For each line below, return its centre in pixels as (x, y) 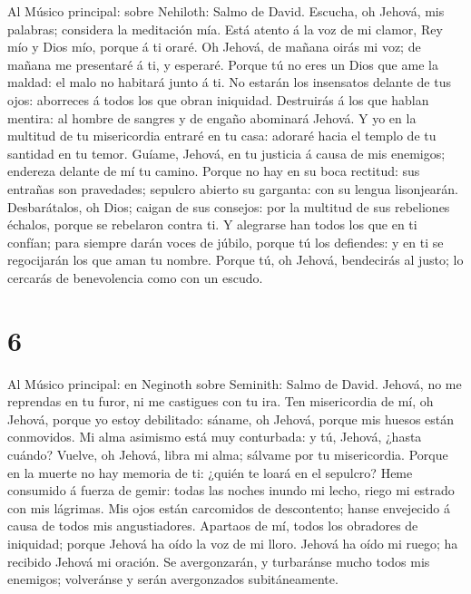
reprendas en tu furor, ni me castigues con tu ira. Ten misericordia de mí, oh (221, 401)
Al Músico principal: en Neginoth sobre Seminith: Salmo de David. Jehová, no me (235, 383)
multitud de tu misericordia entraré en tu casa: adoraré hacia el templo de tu (222, 136)
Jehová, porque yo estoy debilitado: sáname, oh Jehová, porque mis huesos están (231, 419)
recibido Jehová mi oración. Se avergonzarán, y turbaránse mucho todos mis (219, 561)
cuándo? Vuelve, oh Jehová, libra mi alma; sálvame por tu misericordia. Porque (228, 454)
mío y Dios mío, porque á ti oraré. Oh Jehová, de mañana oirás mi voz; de (214, 47)
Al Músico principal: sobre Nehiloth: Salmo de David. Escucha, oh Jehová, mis (226, 11)
